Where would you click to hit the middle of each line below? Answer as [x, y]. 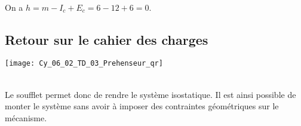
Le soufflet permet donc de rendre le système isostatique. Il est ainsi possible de [150, 94]
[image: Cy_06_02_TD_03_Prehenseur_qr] [84, 64]
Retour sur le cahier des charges [107, 39]
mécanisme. [26, 117]
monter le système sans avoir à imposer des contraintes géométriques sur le [142, 106]
